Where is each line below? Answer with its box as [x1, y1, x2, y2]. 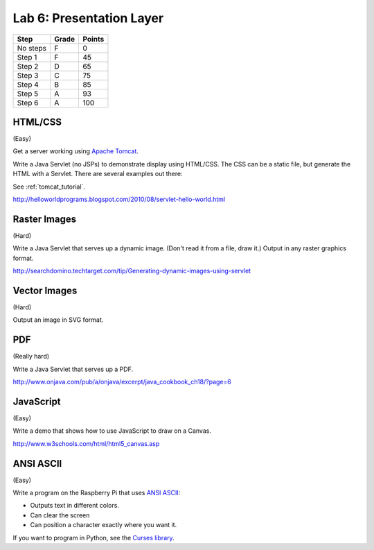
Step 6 [17, 98, 39, 108]
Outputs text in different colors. [30, 501, 119, 510]
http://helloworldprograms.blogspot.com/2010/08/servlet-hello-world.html [12, 195, 225, 204]
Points [82, 34, 105, 44]
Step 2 [17, 61, 39, 71]
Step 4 [17, 80, 39, 89]
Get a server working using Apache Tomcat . [12, 147, 139, 155]
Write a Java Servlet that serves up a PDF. [12, 365, 134, 373]
